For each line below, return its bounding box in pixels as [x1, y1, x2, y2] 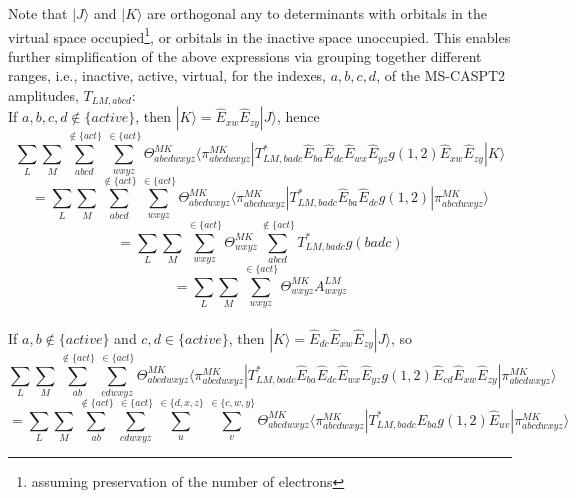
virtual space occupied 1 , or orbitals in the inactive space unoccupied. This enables [8, 23, 511, 47]
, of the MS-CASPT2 [376, 65, 506, 86]
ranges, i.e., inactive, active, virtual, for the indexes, [8, 65, 327, 86]
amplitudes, [8, 85, 79, 106]
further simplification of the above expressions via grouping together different [8, 45, 482, 66]
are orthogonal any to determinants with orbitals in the [147, 3, 487, 23]
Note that [8, 3, 68, 23]
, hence [276, 106, 320, 127]
